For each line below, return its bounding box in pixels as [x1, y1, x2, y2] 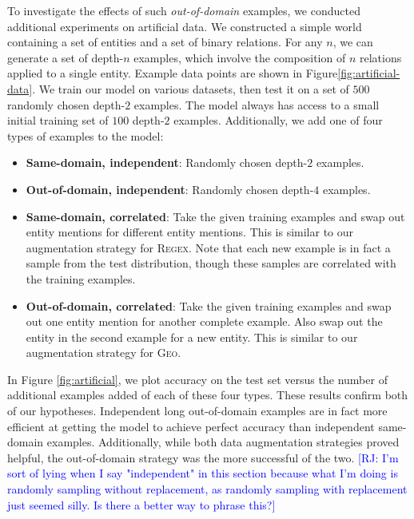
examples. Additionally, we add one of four [173, 112, 383, 129]
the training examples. [26, 270, 136, 287]
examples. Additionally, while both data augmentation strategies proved [46, 434, 400, 450]
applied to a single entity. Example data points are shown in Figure [7, 65, 338, 81]
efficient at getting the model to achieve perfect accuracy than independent [7, 418, 375, 434]
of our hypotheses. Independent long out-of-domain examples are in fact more [7, 402, 388, 419]
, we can [332, 34, 373, 50]
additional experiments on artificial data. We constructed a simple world [7, 18, 362, 34]
